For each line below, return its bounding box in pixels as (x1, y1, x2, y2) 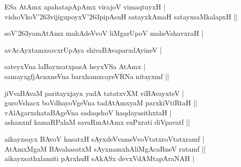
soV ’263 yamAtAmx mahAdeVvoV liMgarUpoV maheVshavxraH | (4, 28, 204, 38)
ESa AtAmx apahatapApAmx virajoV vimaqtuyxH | (4, 1, 166, 11)
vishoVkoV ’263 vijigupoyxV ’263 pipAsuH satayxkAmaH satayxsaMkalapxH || (4, 11, 238, 21)
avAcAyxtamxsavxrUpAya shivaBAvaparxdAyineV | (4, 44, 162, 55)
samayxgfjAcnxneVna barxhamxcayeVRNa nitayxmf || (4, 71, 169, 81)
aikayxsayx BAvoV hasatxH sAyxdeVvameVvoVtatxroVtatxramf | (4, 133, 205, 144)
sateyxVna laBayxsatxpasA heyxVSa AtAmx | (4, 61, 146, 72)
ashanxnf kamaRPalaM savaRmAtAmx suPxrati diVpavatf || (4, 117, 190, 127)
